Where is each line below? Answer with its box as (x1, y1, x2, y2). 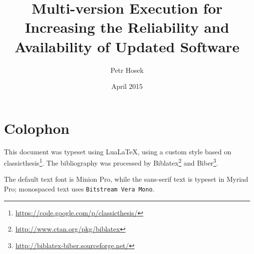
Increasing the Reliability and (24, 17, 230, 37)
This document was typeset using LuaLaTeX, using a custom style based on (4, 146, 232, 156)
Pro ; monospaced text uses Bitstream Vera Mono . (4, 184, 155, 194)
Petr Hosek (110, 64, 144, 75)
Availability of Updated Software (14, 36, 240, 56)
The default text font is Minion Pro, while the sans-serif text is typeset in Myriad (4, 174, 249, 184)
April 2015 (111, 81, 143, 91)
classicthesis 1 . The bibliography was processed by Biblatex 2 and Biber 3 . (4, 156, 218, 168)
